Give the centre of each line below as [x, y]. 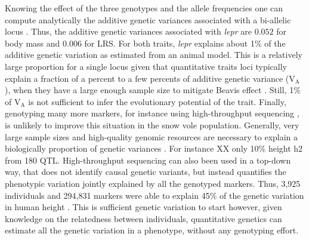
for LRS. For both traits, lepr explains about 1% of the [185, 43]
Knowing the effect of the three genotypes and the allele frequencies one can [144, 8]
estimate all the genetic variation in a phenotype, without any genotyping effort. [152, 230]
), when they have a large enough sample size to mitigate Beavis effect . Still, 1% [153, 90]
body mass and [33, 43]
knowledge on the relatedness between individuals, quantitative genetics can [143, 218]
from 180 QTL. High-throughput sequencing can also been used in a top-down [148, 160]
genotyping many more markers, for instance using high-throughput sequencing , [152, 113]
